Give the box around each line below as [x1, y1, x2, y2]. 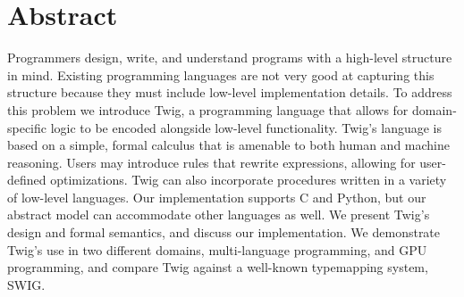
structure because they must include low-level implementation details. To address [7, 83, 452, 102]
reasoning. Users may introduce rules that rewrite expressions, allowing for [7, 153, 416, 171]
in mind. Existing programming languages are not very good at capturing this [7, 65, 434, 84]
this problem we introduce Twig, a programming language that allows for [7, 100, 409, 119]
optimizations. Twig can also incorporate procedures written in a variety [50, 170, 447, 189]
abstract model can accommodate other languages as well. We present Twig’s [7, 205, 430, 224]
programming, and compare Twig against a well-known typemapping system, [7, 258, 428, 276]
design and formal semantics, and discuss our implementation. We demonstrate [7, 223, 441, 242]
